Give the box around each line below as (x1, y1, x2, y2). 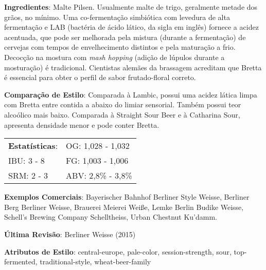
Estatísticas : (8, 140, 58, 152)
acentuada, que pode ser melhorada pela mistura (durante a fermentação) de (4, 31, 246, 42)
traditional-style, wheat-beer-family (40, 256, 151, 267)
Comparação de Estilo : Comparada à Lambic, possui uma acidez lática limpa (4, 89, 257, 100)
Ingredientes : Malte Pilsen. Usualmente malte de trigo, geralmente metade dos (4, 2, 258, 12)
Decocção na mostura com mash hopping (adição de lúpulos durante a (4, 51, 225, 62)
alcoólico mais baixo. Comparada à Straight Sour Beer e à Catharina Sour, (4, 109, 240, 120)
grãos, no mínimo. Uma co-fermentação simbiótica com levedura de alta (4, 11, 230, 22)
